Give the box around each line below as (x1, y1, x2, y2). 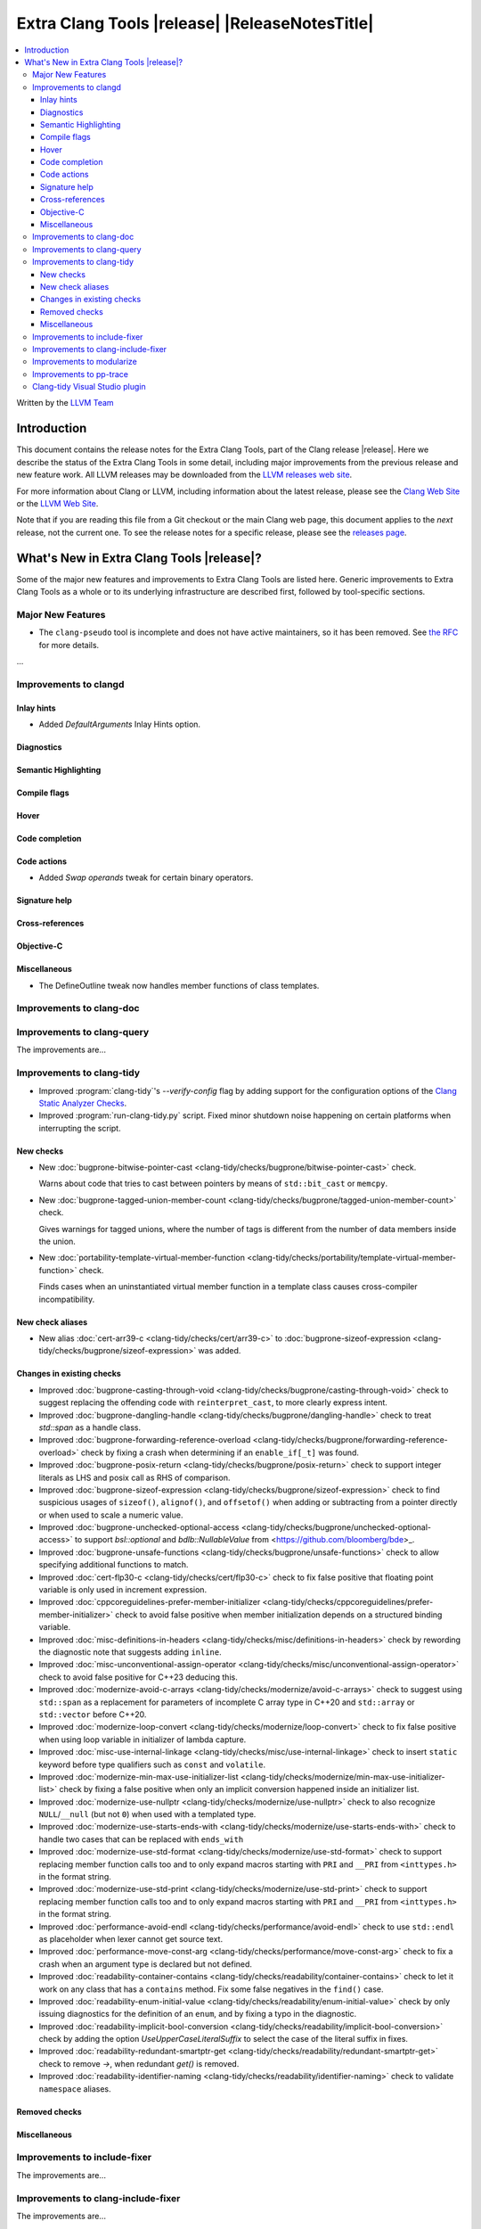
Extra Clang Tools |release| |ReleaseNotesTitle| (16, 13, 374, 33)
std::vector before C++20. (38, 1708, 147, 1720)
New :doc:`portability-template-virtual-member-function (38, 1253, 245, 1263)
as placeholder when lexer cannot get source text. (38, 1933, 223, 1944)
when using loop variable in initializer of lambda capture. (38, 1734, 247, 1745)
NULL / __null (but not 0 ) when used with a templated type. (38, 1809, 257, 1820)
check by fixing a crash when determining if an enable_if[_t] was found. (80, 1447, 360, 1458)
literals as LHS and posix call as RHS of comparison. (38, 1472, 231, 1483)
